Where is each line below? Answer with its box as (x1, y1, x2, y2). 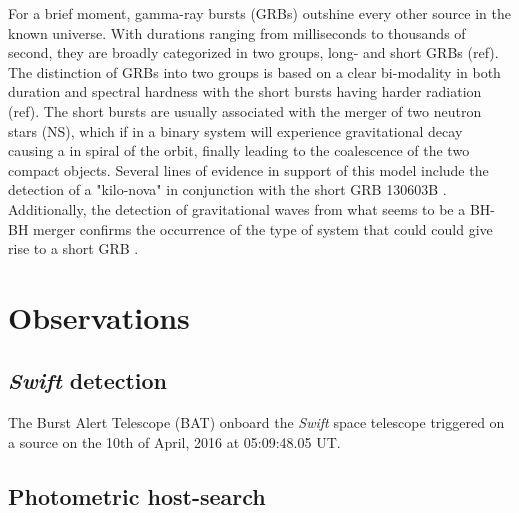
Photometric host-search (8, 480, 266, 511)
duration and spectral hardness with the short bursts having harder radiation (8, 81, 482, 102)
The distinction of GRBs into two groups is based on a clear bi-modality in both (8, 61, 501, 82)
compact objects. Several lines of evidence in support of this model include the (8, 159, 489, 180)
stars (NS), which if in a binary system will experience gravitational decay (8, 120, 463, 141)
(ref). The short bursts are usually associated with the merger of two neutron (8, 100, 482, 121)
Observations (8, 296, 190, 337)
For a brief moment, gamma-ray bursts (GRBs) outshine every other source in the (8, 3, 511, 23)
